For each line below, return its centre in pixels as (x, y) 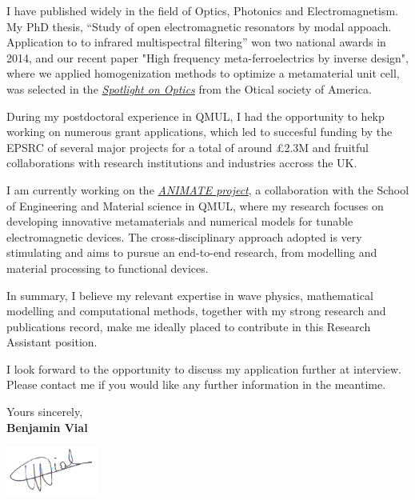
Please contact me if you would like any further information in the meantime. (196, 384)
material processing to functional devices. (108, 268)
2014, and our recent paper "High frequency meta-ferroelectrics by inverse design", (207, 57)
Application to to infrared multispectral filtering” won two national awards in (196, 42)
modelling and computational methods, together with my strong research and (196, 311)
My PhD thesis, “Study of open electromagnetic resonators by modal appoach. (199, 26)
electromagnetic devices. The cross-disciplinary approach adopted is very (184, 236)
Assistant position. (52, 342)
